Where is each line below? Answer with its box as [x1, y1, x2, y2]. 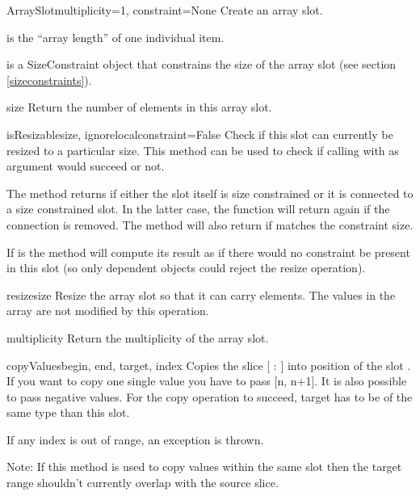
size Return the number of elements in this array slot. [6, 99, 272, 116]
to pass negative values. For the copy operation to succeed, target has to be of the [6, 388, 413, 405]
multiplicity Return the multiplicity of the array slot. [6, 329, 269, 346]
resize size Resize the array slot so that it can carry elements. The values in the [6, 286, 396, 303]
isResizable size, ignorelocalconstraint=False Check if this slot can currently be [6, 125, 393, 142]
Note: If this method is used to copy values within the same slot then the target [6, 458, 402, 475]
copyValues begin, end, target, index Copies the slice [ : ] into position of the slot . [6, 356, 411, 373]
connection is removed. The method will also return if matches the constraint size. [6, 216, 414, 233]
